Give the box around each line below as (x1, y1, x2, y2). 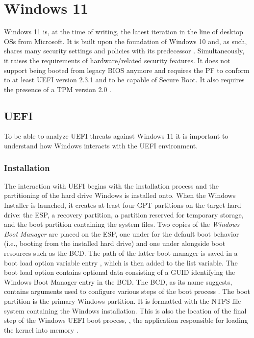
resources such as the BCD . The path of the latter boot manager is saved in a (4, 248, 238, 258)
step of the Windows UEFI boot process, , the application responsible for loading (4, 315, 248, 325)
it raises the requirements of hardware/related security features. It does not (4, 55, 230, 65)
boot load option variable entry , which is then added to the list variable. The (4, 257, 238, 267)
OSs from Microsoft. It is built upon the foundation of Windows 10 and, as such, (4, 36, 247, 46)
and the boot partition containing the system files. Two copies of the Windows (4, 219, 240, 229)
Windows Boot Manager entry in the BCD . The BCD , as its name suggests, (4, 276, 232, 287)
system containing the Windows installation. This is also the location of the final (4, 305, 247, 315)
